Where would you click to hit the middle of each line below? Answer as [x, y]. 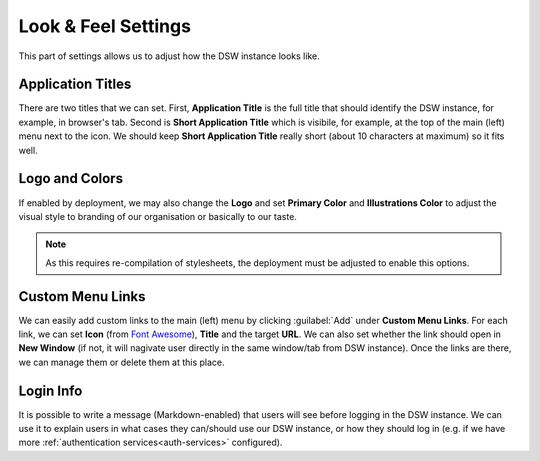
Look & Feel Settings [105, 26]
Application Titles [75, 84]
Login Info [50, 390]
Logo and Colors [71, 178]
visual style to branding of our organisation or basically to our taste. [157, 216]
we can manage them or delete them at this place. [121, 362]
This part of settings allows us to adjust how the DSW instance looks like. [169, 56]
